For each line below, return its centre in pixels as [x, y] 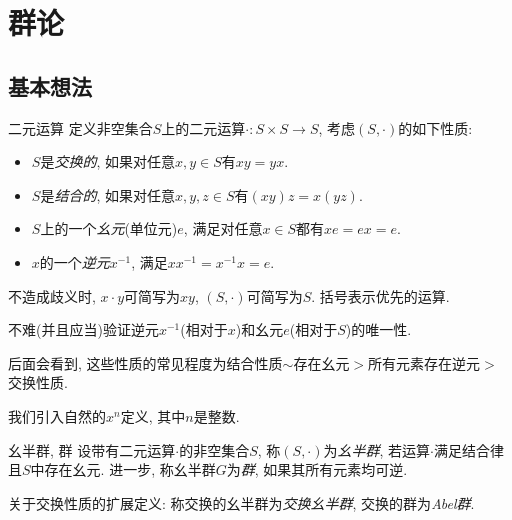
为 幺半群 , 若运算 [377, 449]
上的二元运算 [203, 127]
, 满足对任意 [223, 228]
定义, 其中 [153, 415]
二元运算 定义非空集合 [80, 127]
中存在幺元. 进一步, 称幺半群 [123, 469]
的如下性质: [435, 127]
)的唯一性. [378, 329]
